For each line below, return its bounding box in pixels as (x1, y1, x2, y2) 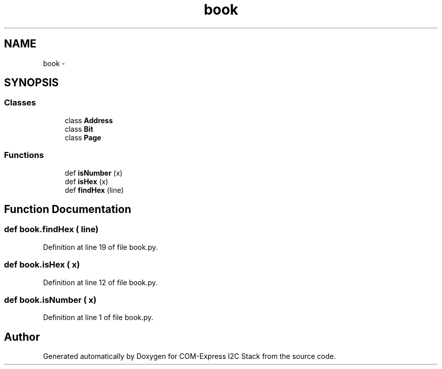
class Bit (65, 124, 93, 133)
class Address (65, 116, 113, 125)
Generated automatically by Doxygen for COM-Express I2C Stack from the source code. (43, 352, 336, 361)
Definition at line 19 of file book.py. (43, 242, 158, 251)
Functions (4, 150, 44, 161)
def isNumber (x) (65, 168, 123, 177)
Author (4, 330, 40, 343)
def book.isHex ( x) (4, 259, 80, 270)
